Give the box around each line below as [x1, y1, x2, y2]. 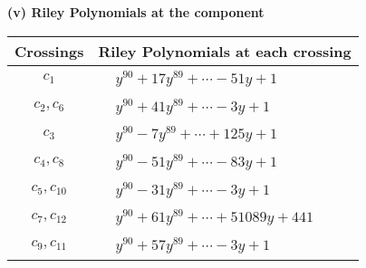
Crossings [14, 40, 84, 62]
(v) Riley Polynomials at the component [7, 3, 265, 21]
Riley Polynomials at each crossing [98, 40, 352, 62]
